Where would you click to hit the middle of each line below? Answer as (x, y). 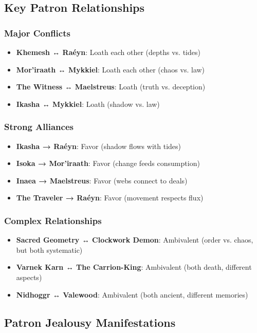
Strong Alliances (39, 127)
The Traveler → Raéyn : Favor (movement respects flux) (110, 198)
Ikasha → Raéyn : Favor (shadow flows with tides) (98, 146)
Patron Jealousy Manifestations (90, 322)
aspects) (29, 277)
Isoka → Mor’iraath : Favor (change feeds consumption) (108, 163)
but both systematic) (49, 249)
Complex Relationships (53, 220)
